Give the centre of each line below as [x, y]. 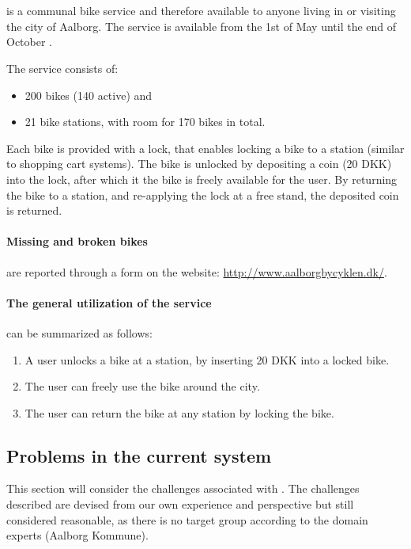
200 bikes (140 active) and [89, 95]
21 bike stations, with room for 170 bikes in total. [145, 122]
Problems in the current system [139, 455]
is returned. [34, 210]
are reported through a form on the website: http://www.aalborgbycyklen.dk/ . [197, 271]
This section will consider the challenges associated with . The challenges [183, 488]
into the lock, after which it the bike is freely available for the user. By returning [202, 179]
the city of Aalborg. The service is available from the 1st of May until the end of [202, 26]
